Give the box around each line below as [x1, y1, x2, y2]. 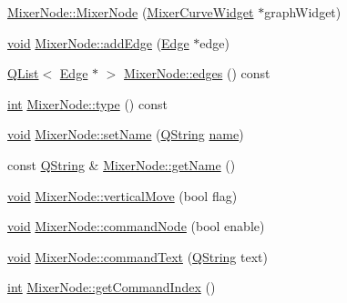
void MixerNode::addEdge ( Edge [7, 33, 189, 52]
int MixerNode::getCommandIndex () [7, 278, 216, 297]
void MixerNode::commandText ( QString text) [7, 247, 268, 266]
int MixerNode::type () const [7, 94, 168, 113]
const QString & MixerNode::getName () [7, 155, 236, 174]
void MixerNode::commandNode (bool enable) [7, 217, 265, 236]
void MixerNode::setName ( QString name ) [7, 125, 244, 144]
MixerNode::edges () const [124, 64, 270, 83]
